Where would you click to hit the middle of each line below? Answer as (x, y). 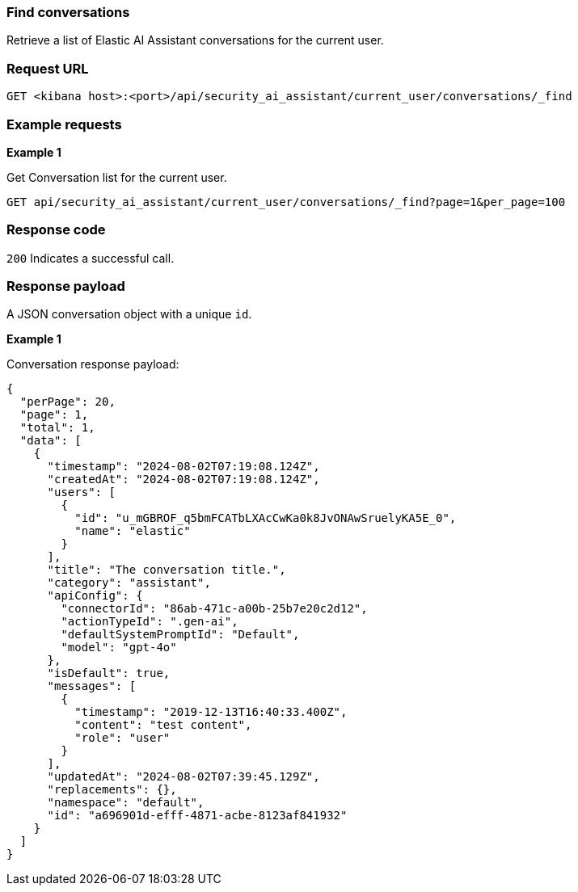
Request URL (48, 68)
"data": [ (51, 441)
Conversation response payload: (93, 364)
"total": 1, (57, 428)
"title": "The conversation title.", (167, 570)
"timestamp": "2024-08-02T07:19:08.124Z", (184, 467)
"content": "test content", (163, 725)
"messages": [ (92, 686)
